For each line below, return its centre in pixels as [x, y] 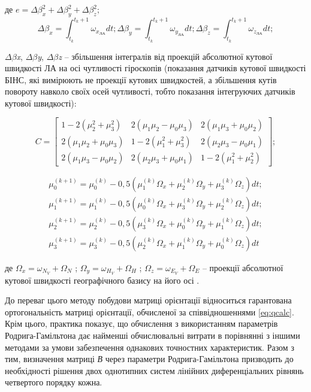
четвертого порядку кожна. [54, 382]
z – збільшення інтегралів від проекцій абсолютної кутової [165, 56]
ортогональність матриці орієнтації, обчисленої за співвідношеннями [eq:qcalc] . [150, 312]
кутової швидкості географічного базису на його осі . [102, 280]
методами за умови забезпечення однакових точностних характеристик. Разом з [150, 347]
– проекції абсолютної [243, 267]
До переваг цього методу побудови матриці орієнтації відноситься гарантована [148, 300]
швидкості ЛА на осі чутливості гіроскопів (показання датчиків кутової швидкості [155, 68]
